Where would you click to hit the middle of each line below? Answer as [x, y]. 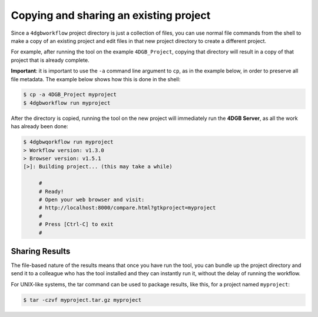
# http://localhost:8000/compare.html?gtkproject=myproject [127, 208]
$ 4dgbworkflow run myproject [67, 103]
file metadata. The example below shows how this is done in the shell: [96, 79]
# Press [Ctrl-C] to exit [76, 224]
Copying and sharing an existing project [111, 15]
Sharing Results [41, 251]
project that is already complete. [50, 60]
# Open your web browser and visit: [92, 199]
